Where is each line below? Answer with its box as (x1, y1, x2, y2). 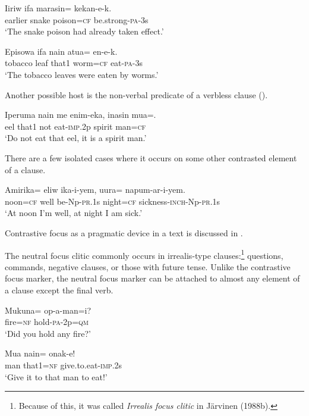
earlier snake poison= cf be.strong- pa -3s (5, 13, 149, 26)
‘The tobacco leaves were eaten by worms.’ (5, 68, 159, 80)
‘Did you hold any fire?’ (5, 327, 91, 339)
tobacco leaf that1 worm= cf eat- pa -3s (5, 57, 143, 69)
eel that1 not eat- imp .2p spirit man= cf (5, 120, 146, 132)
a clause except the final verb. (5, 283, 113, 296)
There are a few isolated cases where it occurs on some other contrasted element (5, 151, 297, 164)
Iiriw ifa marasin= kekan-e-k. (5, 2, 112, 14)
